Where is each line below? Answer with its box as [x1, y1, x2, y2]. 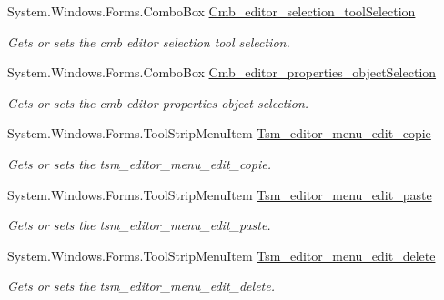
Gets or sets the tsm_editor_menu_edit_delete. [7, 276, 275, 295]
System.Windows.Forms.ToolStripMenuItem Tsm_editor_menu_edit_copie [7, 124, 431, 143]
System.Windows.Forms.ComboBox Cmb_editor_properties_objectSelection [7, 63, 437, 82]
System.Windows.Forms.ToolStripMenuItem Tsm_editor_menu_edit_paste [7, 185, 432, 204]
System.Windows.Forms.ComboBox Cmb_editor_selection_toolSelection [7, 2, 416, 20]
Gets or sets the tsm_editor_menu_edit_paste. [7, 215, 271, 235]
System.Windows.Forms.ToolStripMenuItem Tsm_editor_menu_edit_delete [7, 245, 436, 265]
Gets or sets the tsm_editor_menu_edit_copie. [7, 154, 272, 173]
